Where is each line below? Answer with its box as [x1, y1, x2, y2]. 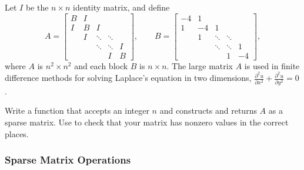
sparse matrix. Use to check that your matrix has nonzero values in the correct [5, 115, 289, 128]
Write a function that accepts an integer [5, 104, 149, 117]
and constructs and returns [159, 104, 257, 117]
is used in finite [244, 59, 300, 72]
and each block [74, 59, 128, 72]
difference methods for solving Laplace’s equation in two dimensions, [5, 72, 252, 84]
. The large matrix [166, 59, 233, 72]
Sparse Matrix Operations [5, 152, 131, 167]
